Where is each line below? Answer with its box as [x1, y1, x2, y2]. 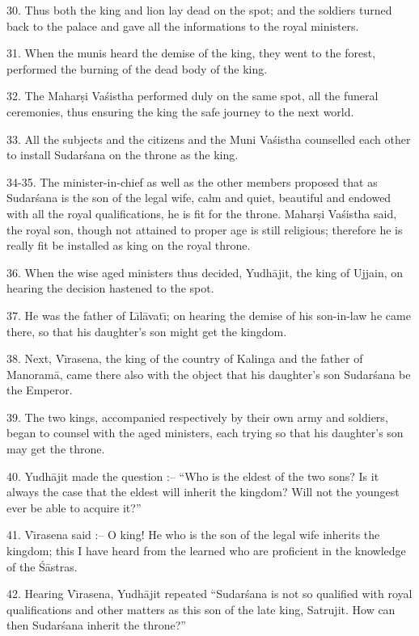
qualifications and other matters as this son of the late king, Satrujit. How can [6, 600, 396, 617]
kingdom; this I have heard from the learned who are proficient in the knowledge [6, 542, 406, 559]
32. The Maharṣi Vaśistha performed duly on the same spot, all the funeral [6, 87, 379, 104]
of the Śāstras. [6, 558, 78, 575]
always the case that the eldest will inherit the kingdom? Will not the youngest [6, 483, 400, 500]
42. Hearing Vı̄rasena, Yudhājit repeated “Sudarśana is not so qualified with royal [6, 585, 413, 602]
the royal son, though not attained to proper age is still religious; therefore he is [6, 221, 403, 238]
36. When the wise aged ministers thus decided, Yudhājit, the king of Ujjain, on [6, 263, 403, 280]
